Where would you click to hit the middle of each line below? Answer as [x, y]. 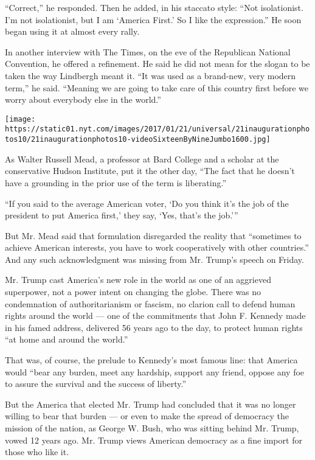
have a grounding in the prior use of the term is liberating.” [116, 182]
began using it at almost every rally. [72, 31]
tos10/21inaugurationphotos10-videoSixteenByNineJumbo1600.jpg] [138, 140]
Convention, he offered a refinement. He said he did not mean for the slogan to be [157, 64]
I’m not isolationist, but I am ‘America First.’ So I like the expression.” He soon [153, 19]
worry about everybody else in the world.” [83, 99]
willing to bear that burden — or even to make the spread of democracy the [147, 416]
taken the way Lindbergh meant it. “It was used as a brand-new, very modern [151, 75]
